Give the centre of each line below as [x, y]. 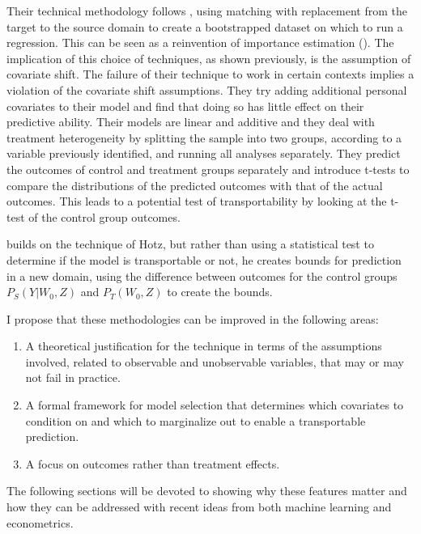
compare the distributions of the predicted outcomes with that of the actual [195, 185]
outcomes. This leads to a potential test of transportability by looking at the [197, 201]
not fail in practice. [73, 377]
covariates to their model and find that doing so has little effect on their [185, 106]
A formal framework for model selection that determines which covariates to [215, 405]
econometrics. [40, 522]
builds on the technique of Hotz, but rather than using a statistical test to [190, 244]
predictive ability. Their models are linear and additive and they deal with [191, 122]
